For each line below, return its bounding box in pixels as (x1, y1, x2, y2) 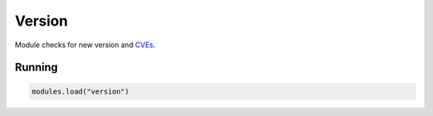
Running (14, 61, 59, 74)
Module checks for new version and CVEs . (14, 40, 156, 50)
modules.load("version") (31, 86, 130, 96)
